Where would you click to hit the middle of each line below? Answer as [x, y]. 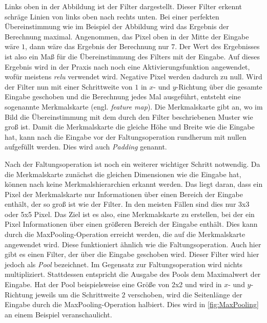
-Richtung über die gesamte [219, 86]
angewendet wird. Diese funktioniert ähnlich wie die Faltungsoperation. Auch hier [133, 244]
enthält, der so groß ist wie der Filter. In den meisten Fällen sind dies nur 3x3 [127, 204]
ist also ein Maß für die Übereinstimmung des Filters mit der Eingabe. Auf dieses [132, 56]
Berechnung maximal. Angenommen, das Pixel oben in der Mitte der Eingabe [127, 36]
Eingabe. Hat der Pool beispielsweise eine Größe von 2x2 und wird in [113, 284]
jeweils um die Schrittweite [77, 294]
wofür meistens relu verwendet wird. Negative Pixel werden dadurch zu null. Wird [133, 77]
